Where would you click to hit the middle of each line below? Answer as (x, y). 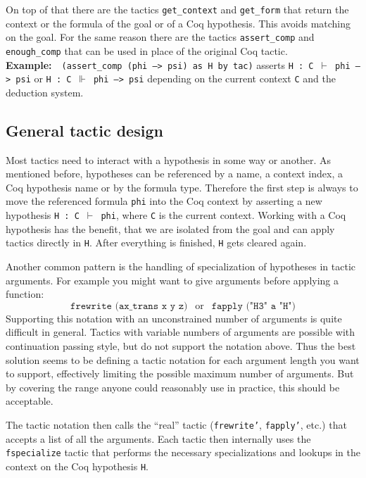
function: (25, 294)
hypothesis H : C (43, 215)
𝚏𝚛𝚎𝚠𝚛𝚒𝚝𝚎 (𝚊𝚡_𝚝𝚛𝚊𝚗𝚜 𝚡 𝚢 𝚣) (129, 306)
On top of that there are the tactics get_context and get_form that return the (177, 9)
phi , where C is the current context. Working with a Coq (223, 215)
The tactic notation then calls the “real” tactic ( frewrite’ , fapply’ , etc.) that (176, 424)
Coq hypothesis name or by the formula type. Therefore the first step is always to (182, 187)
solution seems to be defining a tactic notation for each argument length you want (183, 359)
